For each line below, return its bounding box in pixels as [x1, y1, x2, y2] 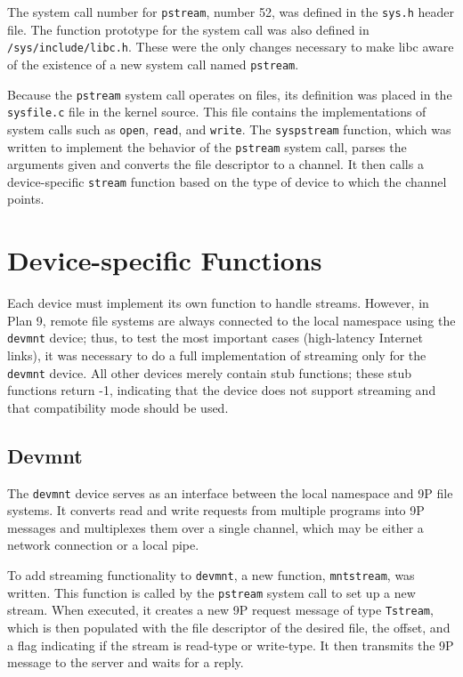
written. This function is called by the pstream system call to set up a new [7, 583, 416, 601]
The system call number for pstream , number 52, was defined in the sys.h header [7, 3, 455, 20]
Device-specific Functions [7, 242, 322, 278]
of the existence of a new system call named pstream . [7, 54, 299, 73]
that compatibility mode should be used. [7, 398, 229, 416]
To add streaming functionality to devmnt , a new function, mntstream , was [7, 566, 415, 584]
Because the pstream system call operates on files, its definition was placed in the [7, 85, 452, 103]
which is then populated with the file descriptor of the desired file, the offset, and [7, 618, 451, 637]
